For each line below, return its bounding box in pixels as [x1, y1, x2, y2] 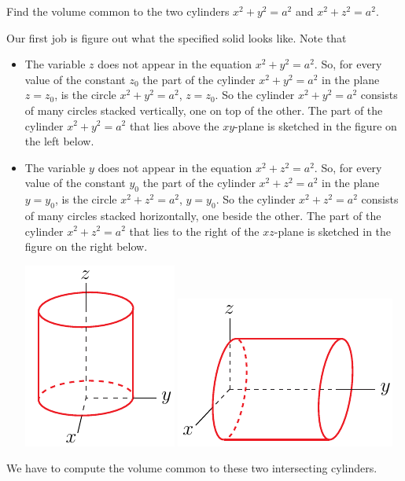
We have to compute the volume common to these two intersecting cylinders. [6, 460, 377, 476]
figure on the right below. [24, 238, 148, 255]
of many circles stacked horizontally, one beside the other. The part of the [24, 207, 381, 223]
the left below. [24, 133, 94, 149]
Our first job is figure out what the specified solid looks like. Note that [6, 29, 347, 46]
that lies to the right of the [129, 222, 260, 239]
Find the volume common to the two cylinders [6, 3, 230, 19]
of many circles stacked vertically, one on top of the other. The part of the [24, 101, 383, 118]
